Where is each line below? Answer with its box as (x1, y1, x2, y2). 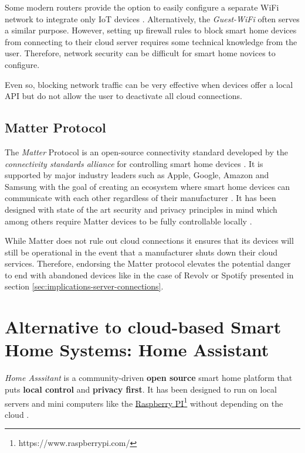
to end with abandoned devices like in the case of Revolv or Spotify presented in (5, 268, 294, 281)
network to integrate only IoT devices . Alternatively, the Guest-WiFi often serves (5, 12, 300, 25)
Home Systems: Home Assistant (5, 338, 269, 362)
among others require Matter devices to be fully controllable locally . (5, 214, 252, 227)
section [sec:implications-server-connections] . (5, 280, 164, 292)
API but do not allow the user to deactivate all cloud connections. (5, 90, 242, 102)
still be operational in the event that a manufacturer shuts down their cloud (5, 246, 278, 258)
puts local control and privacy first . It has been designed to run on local (5, 383, 277, 395)
